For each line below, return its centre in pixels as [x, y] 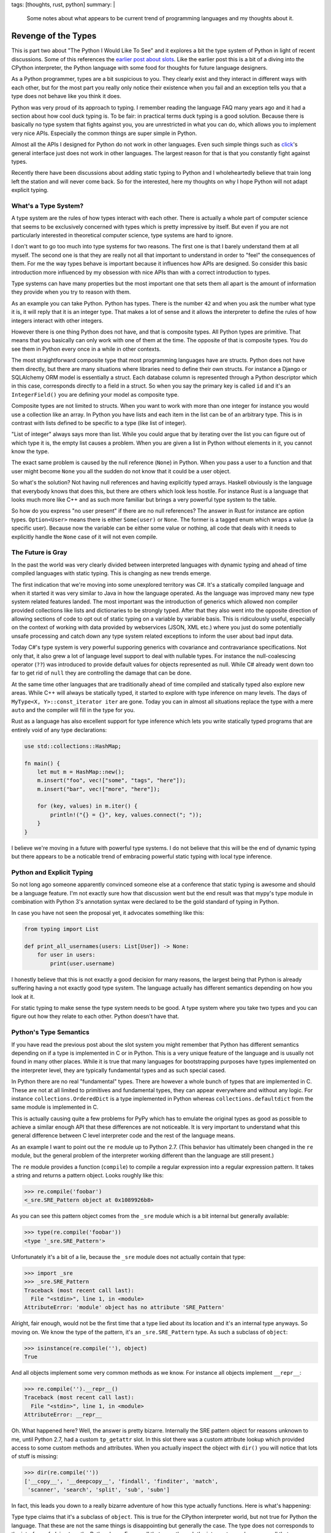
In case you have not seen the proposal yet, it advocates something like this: [108, 913]
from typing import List [62, 929]
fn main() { [42, 763]
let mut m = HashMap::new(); [81, 772]
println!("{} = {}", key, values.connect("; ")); [126, 815]
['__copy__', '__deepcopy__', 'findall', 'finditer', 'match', [121, 1481]
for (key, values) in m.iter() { [87, 806]
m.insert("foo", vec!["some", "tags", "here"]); [112, 781]
